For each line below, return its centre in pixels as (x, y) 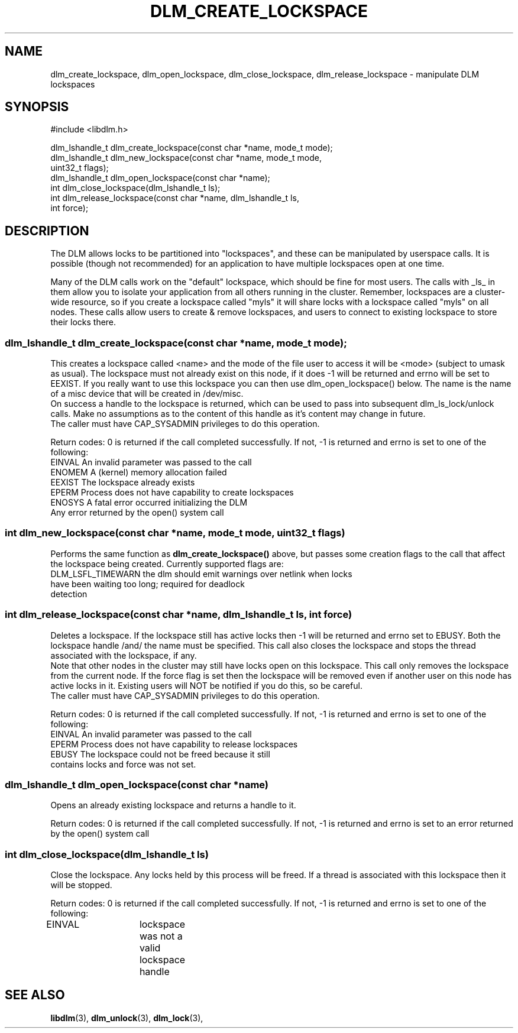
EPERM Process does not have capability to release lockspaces (174, 744)
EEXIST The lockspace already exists (123, 483)
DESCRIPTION (47, 231)
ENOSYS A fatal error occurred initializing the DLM (149, 503)
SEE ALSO (35, 995)
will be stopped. (81, 885)
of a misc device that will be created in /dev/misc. (147, 394)
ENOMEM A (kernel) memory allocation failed (139, 472)
